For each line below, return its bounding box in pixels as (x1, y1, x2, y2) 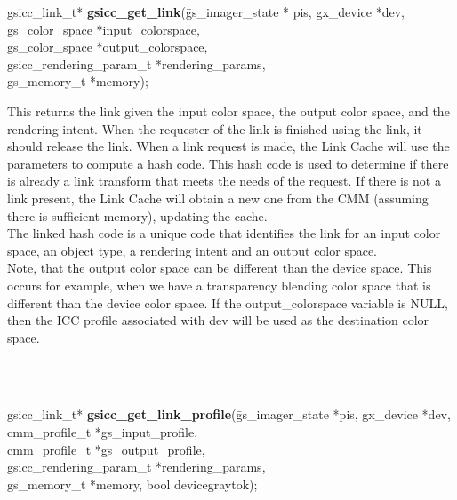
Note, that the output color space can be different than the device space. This (7, 258, 432, 277)
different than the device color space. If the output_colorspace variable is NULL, (7, 293, 448, 312)
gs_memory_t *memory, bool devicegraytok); (7, 474, 258, 493)
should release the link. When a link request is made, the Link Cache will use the (7, 137, 450, 155)
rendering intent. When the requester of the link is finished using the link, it (7, 119, 422, 138)
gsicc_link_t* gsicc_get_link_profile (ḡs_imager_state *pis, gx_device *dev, (7, 405, 451, 424)
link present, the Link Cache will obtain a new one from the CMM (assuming (7, 188, 429, 207)
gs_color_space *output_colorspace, (7, 37, 208, 56)
